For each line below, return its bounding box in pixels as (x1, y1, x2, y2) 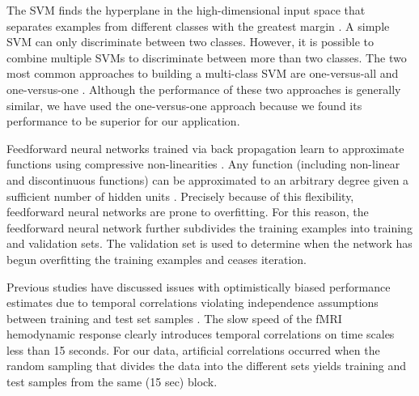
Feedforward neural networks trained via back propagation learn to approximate (6, 139, 404, 156)
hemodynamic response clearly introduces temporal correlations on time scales (6, 326, 395, 343)
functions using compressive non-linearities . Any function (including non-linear (6, 155, 400, 172)
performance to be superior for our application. (6, 113, 240, 130)
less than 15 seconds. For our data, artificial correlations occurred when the (6, 341, 380, 358)
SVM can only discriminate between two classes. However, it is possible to (6, 33, 374, 50)
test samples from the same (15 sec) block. (6, 373, 218, 390)
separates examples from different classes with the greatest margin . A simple (6, 17, 390, 34)
